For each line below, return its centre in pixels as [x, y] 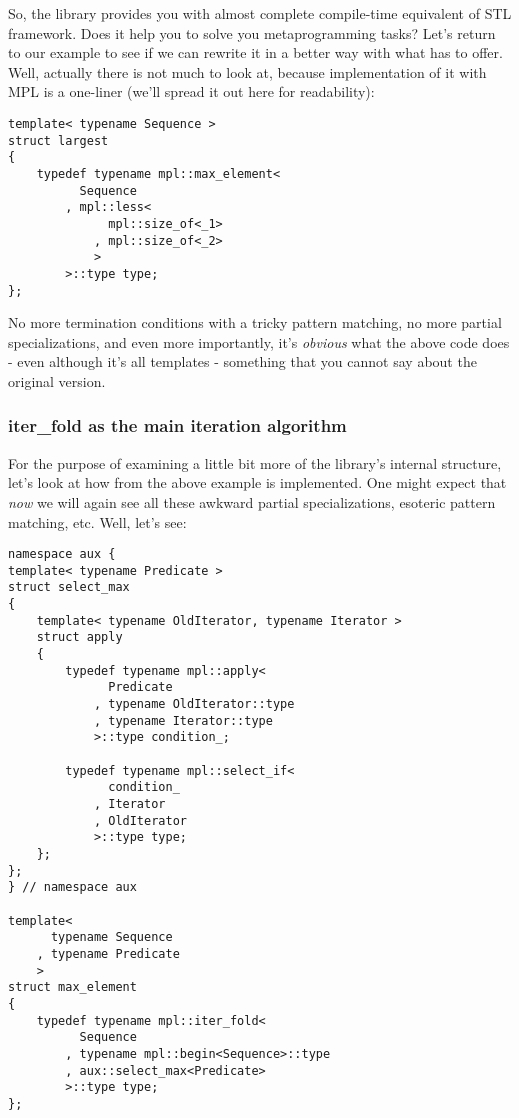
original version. [57, 380]
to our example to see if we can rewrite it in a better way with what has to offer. [255, 52]
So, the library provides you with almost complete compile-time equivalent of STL [260, 13]
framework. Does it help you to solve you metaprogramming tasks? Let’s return [252, 32]
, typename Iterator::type [183, 720]
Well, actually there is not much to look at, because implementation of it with [247, 71]
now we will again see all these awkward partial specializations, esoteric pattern [252, 501]
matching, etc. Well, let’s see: [97, 521]
